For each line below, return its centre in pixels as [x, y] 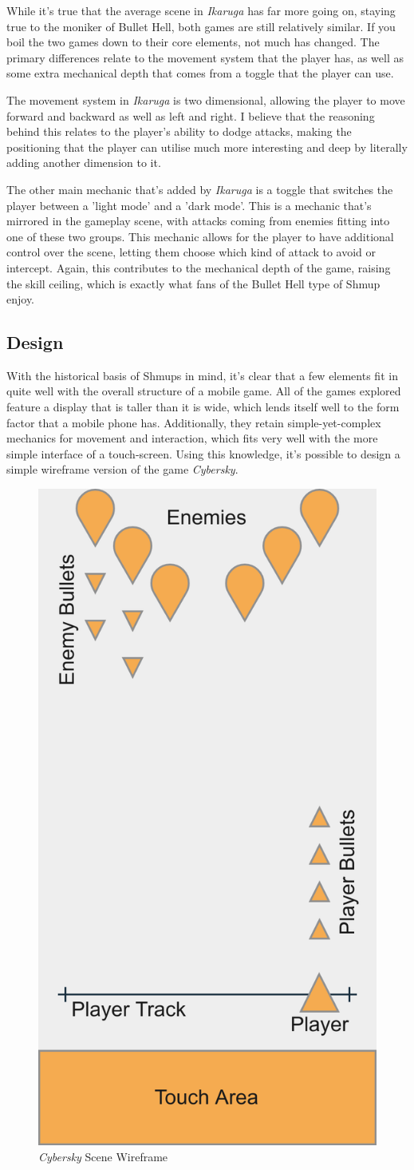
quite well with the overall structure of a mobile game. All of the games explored [204, 391]
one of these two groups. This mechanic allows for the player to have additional [200, 236]
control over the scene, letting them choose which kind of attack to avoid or [191, 252]
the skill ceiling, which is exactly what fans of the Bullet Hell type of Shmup [193, 283]
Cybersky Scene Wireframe [103, 1156]
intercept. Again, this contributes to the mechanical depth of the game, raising [199, 267]
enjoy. [21, 299]
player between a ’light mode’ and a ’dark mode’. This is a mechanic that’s [189, 205]
